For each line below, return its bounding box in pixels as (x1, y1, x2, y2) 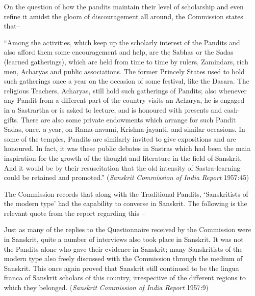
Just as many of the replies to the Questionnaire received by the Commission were (4, 224, 251, 235)
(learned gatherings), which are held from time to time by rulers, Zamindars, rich (4, 56, 248, 66)
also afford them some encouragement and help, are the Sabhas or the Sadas (4, 47, 233, 57)
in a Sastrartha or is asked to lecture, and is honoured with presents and (4, 104, 222, 115)
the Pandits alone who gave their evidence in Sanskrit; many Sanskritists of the (4, 243, 243, 254)
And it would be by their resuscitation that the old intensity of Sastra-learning (4, 162, 241, 173)
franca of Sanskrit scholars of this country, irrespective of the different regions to (4, 272, 246, 283)
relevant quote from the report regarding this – (4, 207, 145, 218)
